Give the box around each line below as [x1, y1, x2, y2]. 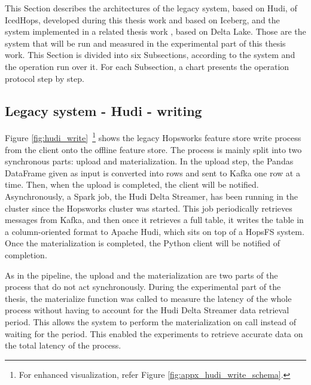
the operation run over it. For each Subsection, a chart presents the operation [5, 60, 289, 72]
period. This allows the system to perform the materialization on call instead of [5, 315, 297, 328]
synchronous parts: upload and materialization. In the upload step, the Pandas [5, 155, 294, 167]
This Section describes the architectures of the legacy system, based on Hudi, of [5, 2, 297, 14]
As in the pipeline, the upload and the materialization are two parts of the [5, 268, 278, 281]
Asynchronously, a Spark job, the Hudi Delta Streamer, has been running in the [5, 190, 298, 202]
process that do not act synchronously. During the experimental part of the [5, 280, 281, 293]
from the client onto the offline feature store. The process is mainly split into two [5, 143, 302, 155]
